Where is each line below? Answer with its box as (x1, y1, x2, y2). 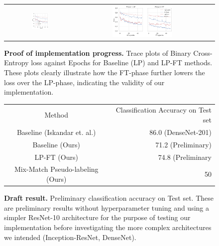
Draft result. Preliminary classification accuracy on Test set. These (4, 193, 214, 203)
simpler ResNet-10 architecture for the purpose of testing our (4, 212, 191, 223)
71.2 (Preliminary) (155, 139, 212, 149)
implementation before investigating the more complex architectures (4, 222, 212, 232)
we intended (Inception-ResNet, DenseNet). (4, 232, 136, 242)
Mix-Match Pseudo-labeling (14, 164, 99, 174)
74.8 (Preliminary (158, 151, 212, 162)
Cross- (193, 47, 213, 58)
